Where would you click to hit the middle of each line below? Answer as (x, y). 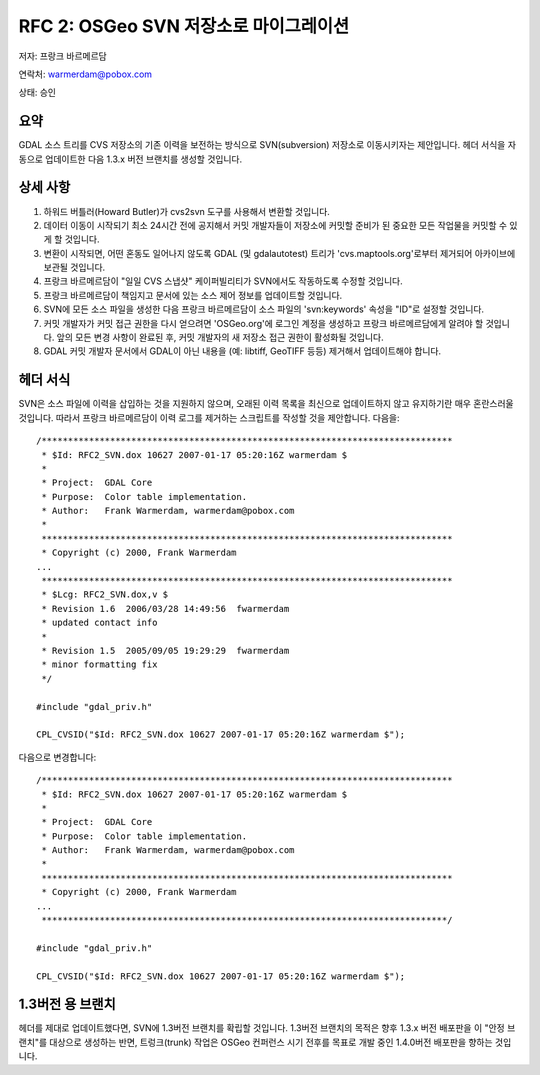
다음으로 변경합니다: (57, 757)
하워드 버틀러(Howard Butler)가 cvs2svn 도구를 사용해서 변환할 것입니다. (186, 211)
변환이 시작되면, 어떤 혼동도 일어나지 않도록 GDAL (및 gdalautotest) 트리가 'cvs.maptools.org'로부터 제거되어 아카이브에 (279, 253)
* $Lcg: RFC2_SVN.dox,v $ (105, 594)
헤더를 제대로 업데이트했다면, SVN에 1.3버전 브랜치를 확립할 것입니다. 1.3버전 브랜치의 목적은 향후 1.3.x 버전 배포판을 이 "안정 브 (267, 1028)
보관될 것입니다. (74, 267)
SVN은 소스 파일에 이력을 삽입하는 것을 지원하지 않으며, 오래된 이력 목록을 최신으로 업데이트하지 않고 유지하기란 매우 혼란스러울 (266, 404)
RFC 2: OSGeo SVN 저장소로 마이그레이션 (184, 26)
